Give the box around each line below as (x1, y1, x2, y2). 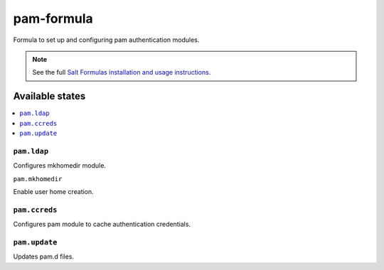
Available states (13, 90, 86, 102)
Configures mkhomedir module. (13, 161, 107, 170)
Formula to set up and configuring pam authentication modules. (13, 36, 200, 44)
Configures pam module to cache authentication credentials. (13, 220, 191, 229)
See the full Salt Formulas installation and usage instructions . (32, 68, 211, 77)
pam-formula (13, 11, 93, 26)
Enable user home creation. (13, 187, 94, 195)
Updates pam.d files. (13, 252, 75, 261)
